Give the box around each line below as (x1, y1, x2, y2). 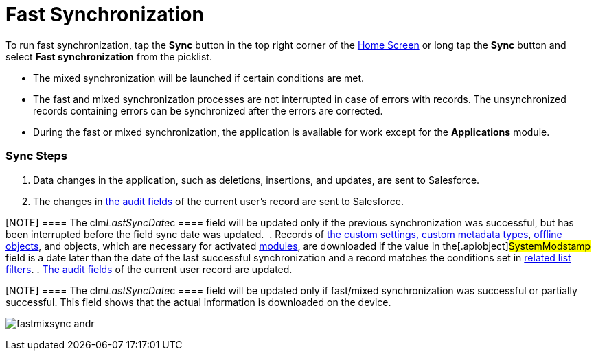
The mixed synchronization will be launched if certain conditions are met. (33, 71, 365, 84)
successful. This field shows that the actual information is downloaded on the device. (5, 296, 391, 308)
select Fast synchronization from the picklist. (5, 50, 212, 62)
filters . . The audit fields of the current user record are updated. (5, 263, 293, 275)
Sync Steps (5, 149, 68, 163)
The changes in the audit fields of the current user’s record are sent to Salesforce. (33, 195, 404, 207)
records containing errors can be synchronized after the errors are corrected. (33, 104, 383, 117)
